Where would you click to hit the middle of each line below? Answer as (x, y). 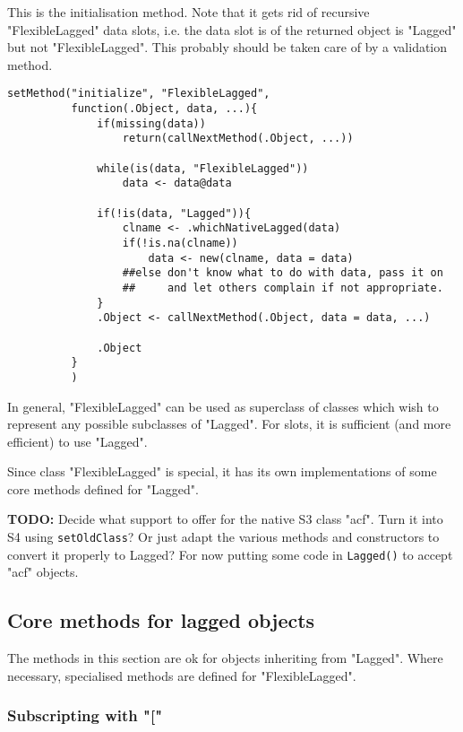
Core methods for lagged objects (161, 620)
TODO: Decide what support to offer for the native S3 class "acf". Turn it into (225, 519)
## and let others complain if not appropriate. (283, 288)
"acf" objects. (43, 572)
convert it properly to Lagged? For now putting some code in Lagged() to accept (230, 554)
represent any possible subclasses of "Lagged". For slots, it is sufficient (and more (229, 424)
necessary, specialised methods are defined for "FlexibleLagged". (182, 675)
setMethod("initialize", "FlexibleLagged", (139, 94)
